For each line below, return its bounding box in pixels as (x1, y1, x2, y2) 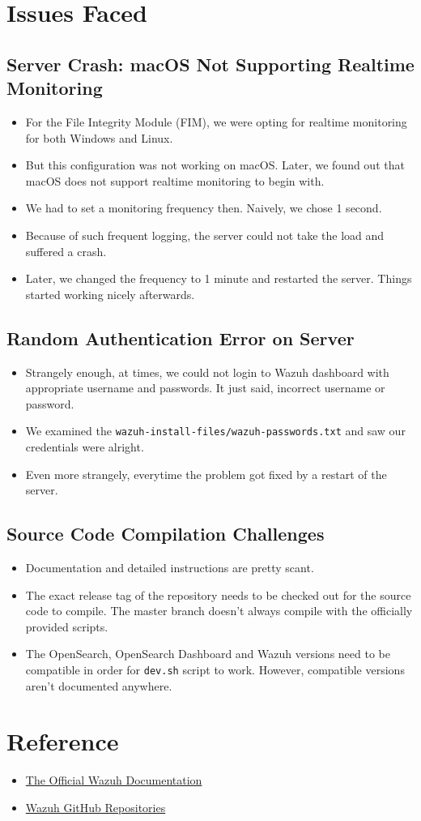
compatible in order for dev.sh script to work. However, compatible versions (25, 661, 405, 678)
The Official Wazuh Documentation (25, 772, 202, 789)
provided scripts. (25, 618, 108, 635)
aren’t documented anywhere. (25, 677, 172, 694)
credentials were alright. (25, 438, 144, 455)
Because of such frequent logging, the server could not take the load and (25, 226, 385, 243)
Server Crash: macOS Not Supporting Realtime (6, 51, 415, 76)
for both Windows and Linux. (25, 129, 173, 146)
